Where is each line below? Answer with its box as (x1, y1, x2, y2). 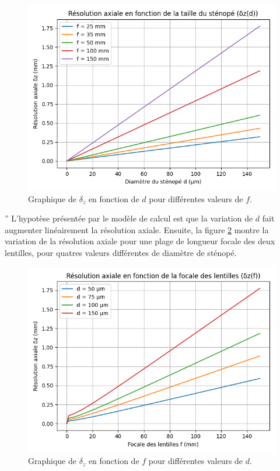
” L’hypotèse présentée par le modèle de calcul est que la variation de (5, 212, 253, 224)
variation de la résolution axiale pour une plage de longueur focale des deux (5, 235, 275, 247)
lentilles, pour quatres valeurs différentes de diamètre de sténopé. (5, 246, 237, 258)
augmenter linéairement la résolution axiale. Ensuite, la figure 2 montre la (5, 223, 269, 235)
